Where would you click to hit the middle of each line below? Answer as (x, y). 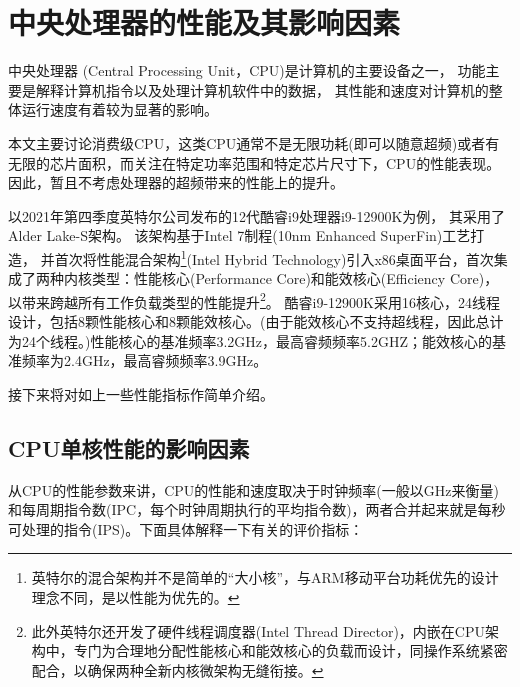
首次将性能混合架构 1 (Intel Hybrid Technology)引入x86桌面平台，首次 (274, 257)
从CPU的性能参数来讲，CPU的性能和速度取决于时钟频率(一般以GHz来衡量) (253, 489)
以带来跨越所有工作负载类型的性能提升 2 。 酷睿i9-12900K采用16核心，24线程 (254, 300)
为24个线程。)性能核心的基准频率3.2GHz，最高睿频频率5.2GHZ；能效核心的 (250, 340)
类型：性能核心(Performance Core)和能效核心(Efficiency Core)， (295, 278)
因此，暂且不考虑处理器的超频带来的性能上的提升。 (176, 182)
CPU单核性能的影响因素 (129, 447)
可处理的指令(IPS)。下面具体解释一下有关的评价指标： (186, 528)
